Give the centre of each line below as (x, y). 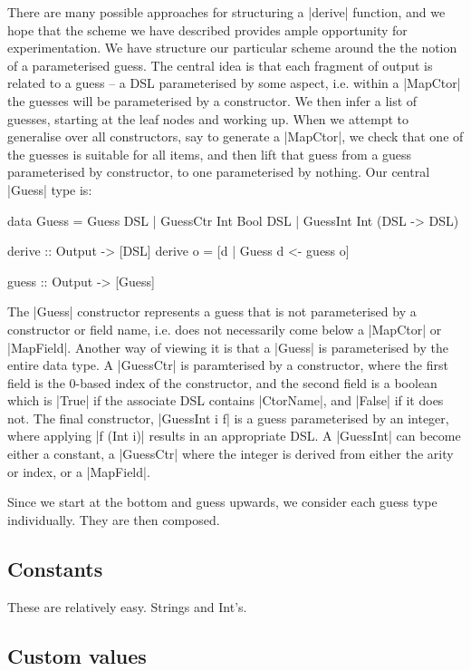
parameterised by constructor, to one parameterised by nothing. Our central (219, 172)
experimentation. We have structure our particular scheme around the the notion (232, 48)
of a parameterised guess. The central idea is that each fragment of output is (220, 65)
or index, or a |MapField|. (79, 471)
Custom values (77, 655)
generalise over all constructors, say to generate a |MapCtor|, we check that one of (235, 136)
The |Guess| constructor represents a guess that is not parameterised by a (212, 311)
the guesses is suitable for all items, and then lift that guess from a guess (210, 154)
